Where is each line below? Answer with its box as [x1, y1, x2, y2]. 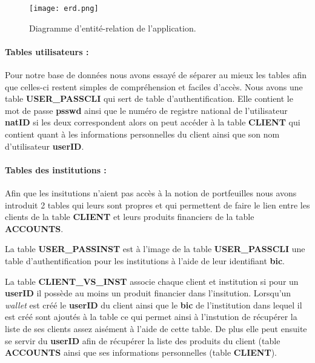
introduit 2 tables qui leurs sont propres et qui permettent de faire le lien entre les [5, 198, 310, 211]
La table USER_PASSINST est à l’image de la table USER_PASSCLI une [5, 242, 305, 255]
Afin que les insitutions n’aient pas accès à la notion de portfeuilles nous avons [5, 187, 297, 199]
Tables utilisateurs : [5, 45, 89, 58]
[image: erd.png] [29, 4, 99, 13]
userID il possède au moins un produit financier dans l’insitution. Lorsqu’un [5, 287, 291, 299]
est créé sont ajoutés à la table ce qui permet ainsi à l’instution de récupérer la [5, 310, 297, 323]
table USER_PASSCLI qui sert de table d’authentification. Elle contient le [5, 92, 293, 105]
